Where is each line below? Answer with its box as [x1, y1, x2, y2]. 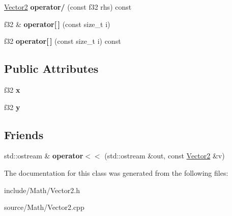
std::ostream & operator [4, 150, 83, 161]
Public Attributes [4, 61, 99, 76]
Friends [4, 126, 44, 142]
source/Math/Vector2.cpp [4, 202, 84, 212]
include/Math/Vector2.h [4, 184, 80, 195]
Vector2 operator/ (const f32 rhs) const [4, 2, 132, 12]
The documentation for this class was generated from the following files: [4, 167, 228, 178]
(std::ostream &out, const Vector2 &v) [104, 150, 225, 161]
